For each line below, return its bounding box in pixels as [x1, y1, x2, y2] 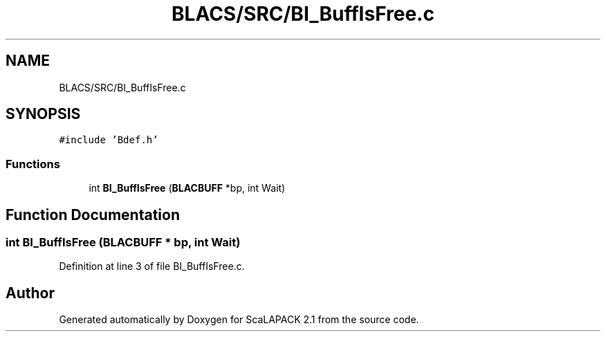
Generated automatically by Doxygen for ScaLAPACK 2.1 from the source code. [59, 313, 419, 326]
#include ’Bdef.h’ [59, 134, 158, 146]
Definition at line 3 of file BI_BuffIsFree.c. [59, 260, 245, 273]
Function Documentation [6, 206, 180, 224]
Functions [6, 156, 60, 171]
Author [6, 284, 55, 302]
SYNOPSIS [6, 105, 81, 123]
